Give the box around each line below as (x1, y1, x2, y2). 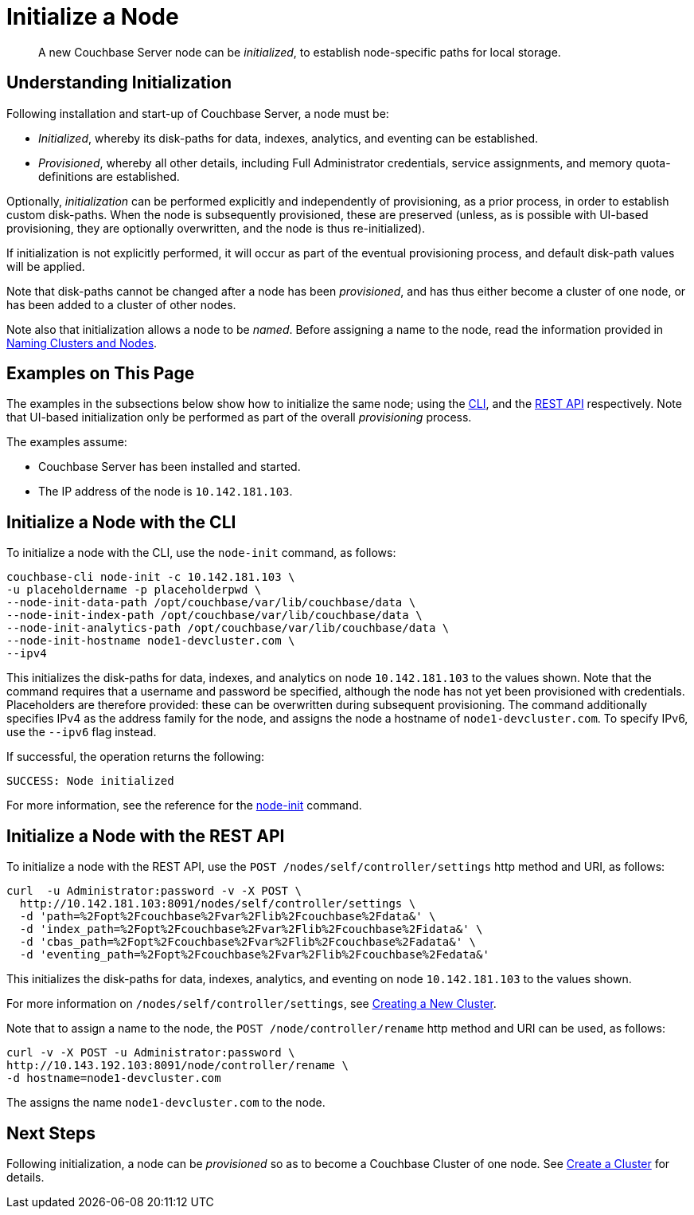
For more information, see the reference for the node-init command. (6, 798, 362, 813)
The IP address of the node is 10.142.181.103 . (38, 484, 293, 499)
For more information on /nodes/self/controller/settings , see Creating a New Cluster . (6, 997, 497, 1011)
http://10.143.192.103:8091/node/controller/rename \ (6, 1059, 349, 1072)
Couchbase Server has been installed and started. (38, 460, 301, 474)
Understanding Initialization (6, 73, 232, 93)
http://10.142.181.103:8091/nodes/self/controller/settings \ (19, 897, 416, 911)
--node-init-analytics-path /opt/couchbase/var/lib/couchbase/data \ (6, 621, 450, 635)
